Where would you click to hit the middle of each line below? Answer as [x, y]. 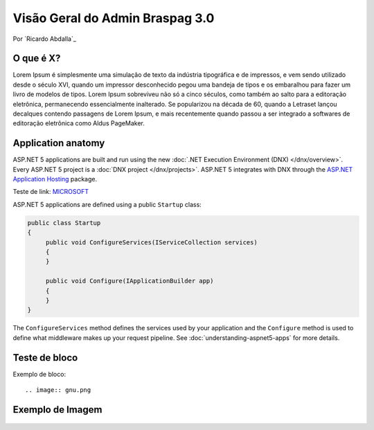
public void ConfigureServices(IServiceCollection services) [151, 242]
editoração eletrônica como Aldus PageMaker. [79, 123]
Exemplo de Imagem [57, 410]
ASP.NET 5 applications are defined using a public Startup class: [107, 204]
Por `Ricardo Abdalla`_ [44, 39]
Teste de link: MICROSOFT [51, 192]
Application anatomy [59, 143]
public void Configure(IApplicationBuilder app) [130, 281]
